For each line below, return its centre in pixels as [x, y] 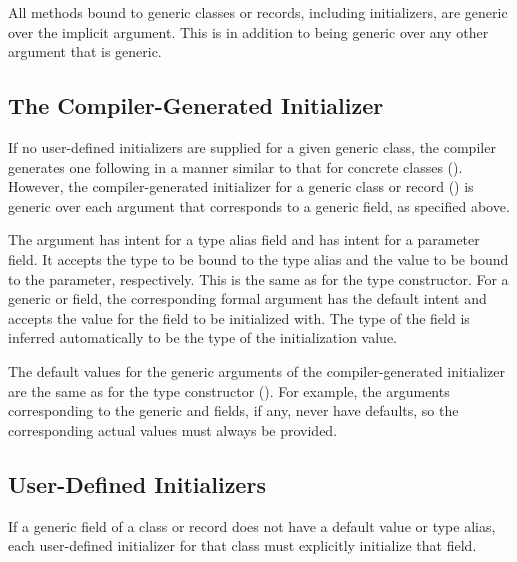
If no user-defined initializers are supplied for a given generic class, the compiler [252, 146]
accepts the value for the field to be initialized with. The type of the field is [239, 317]
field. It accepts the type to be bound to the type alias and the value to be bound [258, 258]
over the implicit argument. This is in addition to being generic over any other [248, 31]
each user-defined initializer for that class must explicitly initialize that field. [242, 545]
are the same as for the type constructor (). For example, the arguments [229, 390]
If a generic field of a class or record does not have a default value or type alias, [252, 525]
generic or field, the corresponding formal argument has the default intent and [247, 298]
